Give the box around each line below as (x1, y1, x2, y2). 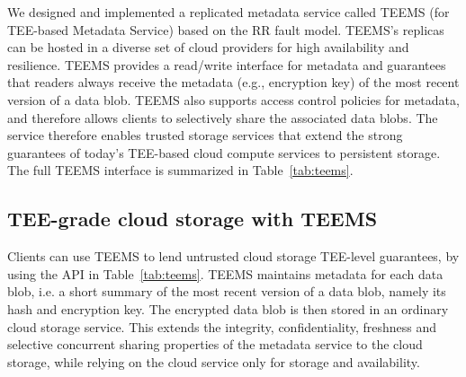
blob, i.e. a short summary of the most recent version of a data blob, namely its (7, 282, 446, 301)
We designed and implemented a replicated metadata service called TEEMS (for (7, 3, 450, 21)
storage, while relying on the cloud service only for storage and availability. (7, 352, 420, 371)
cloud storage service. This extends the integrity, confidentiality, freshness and (7, 317, 437, 336)
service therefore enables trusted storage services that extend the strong (7, 126, 403, 145)
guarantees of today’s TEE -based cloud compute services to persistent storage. (7, 143, 441, 162)
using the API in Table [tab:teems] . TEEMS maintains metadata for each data (7, 264, 444, 283)
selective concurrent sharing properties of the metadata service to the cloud (7, 335, 423, 354)
